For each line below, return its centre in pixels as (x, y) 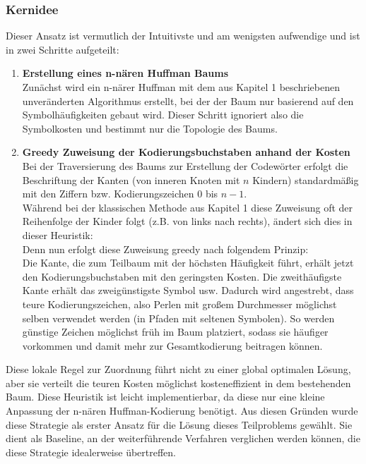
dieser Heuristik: (58, 234)
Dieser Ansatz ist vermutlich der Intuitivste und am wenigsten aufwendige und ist (183, 36)
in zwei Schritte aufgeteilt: (63, 49)
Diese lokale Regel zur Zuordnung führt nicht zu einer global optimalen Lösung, (178, 369)
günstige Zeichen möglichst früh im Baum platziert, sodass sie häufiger (175, 332)
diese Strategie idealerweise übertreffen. (91, 452)
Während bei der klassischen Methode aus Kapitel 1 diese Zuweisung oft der (188, 207)
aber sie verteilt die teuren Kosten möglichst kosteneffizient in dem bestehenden (178, 383)
